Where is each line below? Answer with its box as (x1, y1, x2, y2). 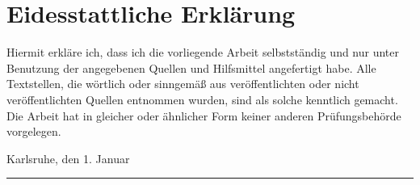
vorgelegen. (6, 123, 61, 140)
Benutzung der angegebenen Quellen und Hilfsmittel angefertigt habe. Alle (6, 59, 376, 76)
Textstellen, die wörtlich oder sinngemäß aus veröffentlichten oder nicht (6, 75, 359, 92)
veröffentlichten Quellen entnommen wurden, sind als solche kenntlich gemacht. (6, 90, 398, 107)
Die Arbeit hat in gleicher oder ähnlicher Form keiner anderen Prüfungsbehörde (6, 107, 401, 124)
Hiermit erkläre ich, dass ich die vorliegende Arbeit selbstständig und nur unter (6, 44, 400, 61)
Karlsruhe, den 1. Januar (6, 149, 130, 166)
